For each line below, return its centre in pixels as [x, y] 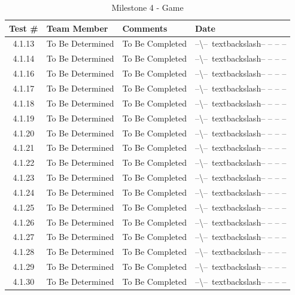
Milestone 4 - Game [147, 7]
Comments [145, 28]
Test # [24, 28]
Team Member [77, 28]
